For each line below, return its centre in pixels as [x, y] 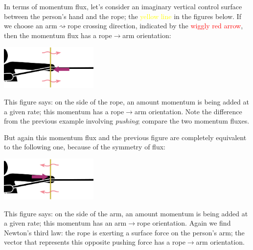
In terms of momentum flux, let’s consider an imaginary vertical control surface [123, 6]
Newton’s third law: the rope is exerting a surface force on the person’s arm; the [124, 232]
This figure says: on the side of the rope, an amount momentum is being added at [126, 101]
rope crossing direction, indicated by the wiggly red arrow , [155, 26]
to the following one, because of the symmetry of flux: [85, 147]
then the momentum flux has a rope [58, 35]
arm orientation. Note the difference [188, 111]
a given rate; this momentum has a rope [64, 111]
